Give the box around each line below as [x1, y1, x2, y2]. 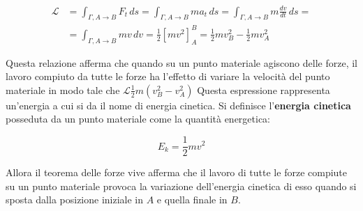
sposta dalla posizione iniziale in [6, 192, 144, 207]
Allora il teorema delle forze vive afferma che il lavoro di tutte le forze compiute [6, 165, 348, 180]
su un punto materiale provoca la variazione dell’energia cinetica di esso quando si [6, 178, 357, 193]
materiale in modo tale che [6, 82, 120, 97]
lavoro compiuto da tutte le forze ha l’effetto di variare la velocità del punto [6, 69, 330, 84]
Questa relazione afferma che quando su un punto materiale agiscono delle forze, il [6, 55, 357, 70]
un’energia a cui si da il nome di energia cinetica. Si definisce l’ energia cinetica [6, 97, 351, 112]
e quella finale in [156, 192, 228, 207]
